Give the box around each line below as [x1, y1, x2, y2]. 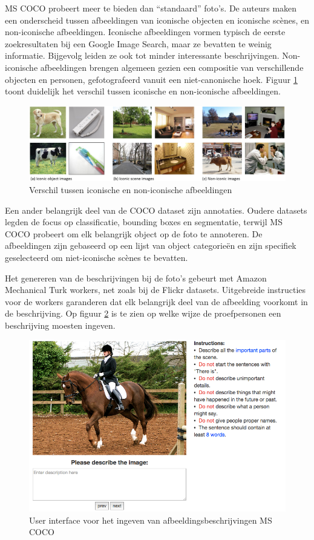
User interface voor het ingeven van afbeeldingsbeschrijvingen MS [29, 513, 272, 526]
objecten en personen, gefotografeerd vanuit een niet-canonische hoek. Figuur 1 [5, 73, 298, 85]
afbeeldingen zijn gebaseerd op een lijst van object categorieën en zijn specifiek [5, 239, 296, 252]
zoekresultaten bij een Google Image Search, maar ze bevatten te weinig [5, 37, 272, 50]
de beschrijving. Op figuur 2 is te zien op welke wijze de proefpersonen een [5, 307, 281, 320]
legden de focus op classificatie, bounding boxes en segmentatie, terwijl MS [5, 216, 283, 228]
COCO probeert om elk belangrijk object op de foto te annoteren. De [5, 227, 263, 240]
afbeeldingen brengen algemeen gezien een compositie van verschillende [40, 61, 304, 73]
